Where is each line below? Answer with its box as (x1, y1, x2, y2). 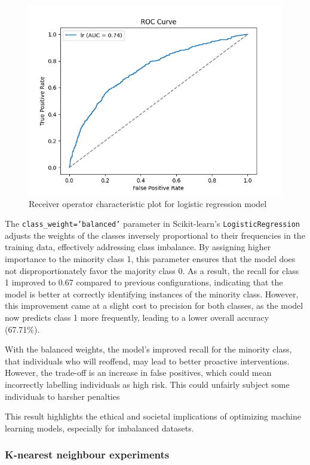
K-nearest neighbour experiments (5, 447, 170, 462)
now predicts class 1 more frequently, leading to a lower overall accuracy (5, 311, 269, 323)
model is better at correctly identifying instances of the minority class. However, (5, 287, 299, 300)
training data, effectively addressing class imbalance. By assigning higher (5, 241, 271, 253)
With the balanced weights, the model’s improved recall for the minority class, (5, 343, 292, 355)
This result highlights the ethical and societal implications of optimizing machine (5, 410, 301, 423)
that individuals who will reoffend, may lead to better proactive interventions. (5, 354, 290, 367)
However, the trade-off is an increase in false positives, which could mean (5, 366, 272, 379)
